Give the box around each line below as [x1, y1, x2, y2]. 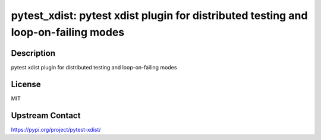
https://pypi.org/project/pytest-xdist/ [11, 126, 101, 133]
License [11, 79, 41, 89]
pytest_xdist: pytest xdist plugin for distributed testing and [11, 9, 308, 22]
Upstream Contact [11, 110, 81, 120]
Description [11, 48, 56, 58]
